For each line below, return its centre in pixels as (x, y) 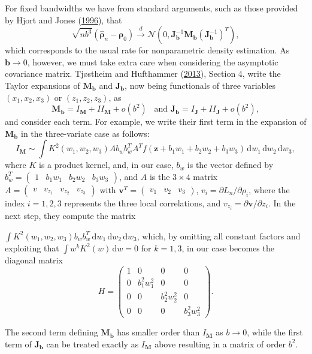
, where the (269, 189)
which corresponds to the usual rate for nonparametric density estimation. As (147, 50)
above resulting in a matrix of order (220, 343)
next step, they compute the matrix (70, 216)
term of (18, 343)
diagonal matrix (34, 259)
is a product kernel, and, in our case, (106, 165)
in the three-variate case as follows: (85, 133)
